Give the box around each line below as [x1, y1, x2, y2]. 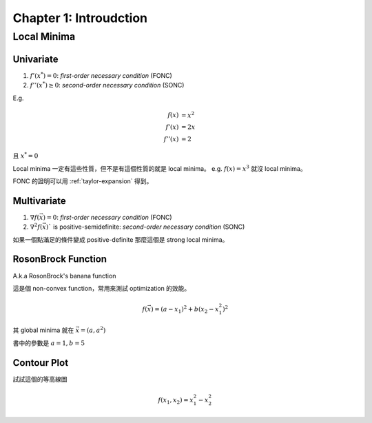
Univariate [12, 53, 59, 65]
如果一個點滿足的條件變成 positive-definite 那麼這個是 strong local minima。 [12, 235, 229, 244]
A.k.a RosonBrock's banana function [12, 271, 116, 280]
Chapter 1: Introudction [12, 10, 148, 25]
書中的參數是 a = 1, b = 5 [12, 338, 85, 347]
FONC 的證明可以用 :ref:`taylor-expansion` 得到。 [12, 176, 153, 185]
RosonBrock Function [12, 254, 107, 265]
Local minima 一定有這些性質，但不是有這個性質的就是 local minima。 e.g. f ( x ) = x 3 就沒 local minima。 [12, 163, 307, 172]
